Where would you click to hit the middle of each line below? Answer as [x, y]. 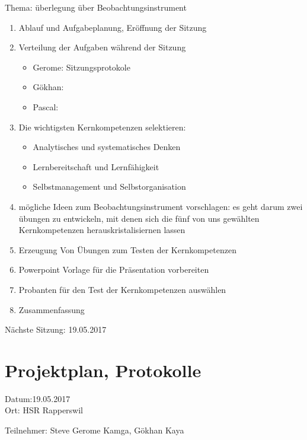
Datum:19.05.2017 [38, 398]
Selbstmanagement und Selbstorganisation [109, 186]
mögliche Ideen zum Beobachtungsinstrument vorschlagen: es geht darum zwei [161, 206]
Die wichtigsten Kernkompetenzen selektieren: [102, 127]
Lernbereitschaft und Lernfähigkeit [96, 166]
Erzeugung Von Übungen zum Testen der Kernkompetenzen [127, 249]
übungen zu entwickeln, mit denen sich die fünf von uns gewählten [139, 218]
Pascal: [46, 106]
